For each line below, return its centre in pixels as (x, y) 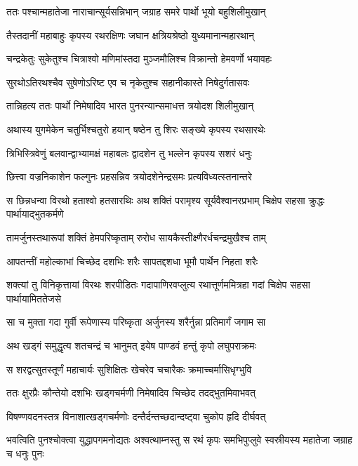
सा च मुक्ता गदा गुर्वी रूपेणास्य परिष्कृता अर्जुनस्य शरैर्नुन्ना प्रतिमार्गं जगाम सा (136, 322)
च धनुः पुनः (25, 453)
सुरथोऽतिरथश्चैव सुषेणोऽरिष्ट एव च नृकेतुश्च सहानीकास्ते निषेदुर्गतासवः (128, 82)
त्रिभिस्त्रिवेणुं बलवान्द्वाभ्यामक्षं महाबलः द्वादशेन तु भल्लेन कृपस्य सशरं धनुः (129, 153)
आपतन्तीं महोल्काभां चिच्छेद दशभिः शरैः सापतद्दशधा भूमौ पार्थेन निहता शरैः (132, 261)
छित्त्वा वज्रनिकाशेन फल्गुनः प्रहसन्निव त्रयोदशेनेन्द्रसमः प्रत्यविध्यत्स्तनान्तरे (129, 177)
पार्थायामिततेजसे (34, 298)
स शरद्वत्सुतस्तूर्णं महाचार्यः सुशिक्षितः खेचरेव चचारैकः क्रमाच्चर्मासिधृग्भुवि (129, 369)
